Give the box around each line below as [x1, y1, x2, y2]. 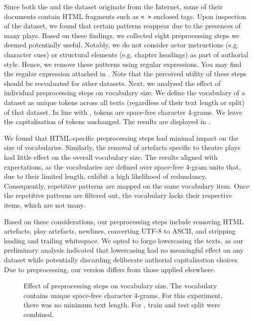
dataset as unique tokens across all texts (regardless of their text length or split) [4, 97, 245, 107]
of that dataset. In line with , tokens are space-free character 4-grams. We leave [4, 107, 242, 117]
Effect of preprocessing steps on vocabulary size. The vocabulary [23, 280, 217, 291]
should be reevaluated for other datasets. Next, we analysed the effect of [4, 78, 221, 88]
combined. [23, 309, 54, 319]
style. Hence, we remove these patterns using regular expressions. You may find [4, 59, 242, 69]
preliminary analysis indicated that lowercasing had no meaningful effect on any [4, 245, 244, 255]
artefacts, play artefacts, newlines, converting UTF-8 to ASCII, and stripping [4, 226, 236, 236]
